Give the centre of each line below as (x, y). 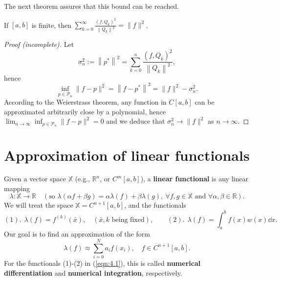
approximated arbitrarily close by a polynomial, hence (85, 111)
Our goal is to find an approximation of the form (77, 234)
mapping (17, 188)
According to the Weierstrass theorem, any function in (85, 102)
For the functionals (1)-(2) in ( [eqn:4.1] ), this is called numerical (102, 263)
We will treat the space (39, 205)
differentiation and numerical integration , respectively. (93, 272)
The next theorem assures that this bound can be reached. (92, 6)
